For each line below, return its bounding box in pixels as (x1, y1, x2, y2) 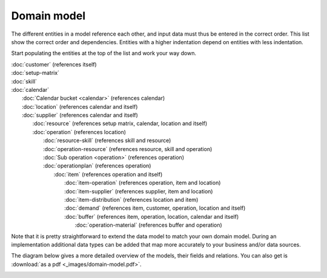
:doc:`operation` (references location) (32, 128, 127, 135)
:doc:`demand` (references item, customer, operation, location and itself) (64, 204, 246, 212)
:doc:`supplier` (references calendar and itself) (22, 112, 139, 119)
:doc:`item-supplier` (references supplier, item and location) (64, 187, 213, 195)
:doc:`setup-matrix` (11, 69, 60, 77)
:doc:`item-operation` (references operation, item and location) (64, 179, 221, 187)
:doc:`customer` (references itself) (11, 60, 97, 68)
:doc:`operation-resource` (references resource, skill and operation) (43, 145, 213, 152)
